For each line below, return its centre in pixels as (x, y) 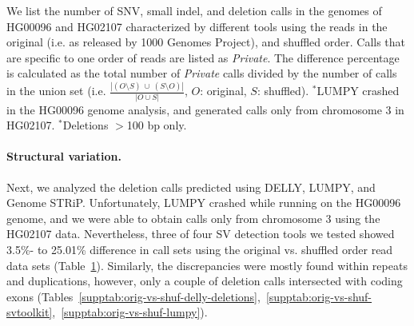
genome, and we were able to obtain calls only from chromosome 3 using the (193, 218)
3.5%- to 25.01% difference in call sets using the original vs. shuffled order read (200, 249)
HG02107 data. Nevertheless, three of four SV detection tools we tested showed (201, 234)
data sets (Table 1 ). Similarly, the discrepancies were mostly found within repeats (207, 265)
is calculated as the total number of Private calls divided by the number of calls (202, 73)
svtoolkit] (30, 312)
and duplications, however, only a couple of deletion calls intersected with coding (205, 281)
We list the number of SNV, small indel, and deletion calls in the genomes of (194, 10)
